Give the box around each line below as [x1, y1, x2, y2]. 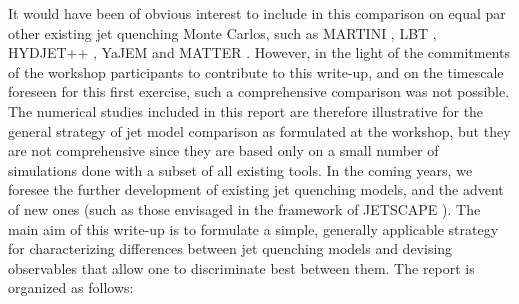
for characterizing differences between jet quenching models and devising [8, 238, 453, 259]
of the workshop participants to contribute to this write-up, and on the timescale [8, 61, 504, 82]
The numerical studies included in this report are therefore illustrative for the [8, 100, 484, 121]
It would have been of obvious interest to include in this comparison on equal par [8, 3, 506, 23]
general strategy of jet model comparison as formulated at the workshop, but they [8, 120, 511, 141]
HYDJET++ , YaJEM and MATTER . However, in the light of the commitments [8, 42, 510, 63]
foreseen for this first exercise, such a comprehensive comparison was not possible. [8, 81, 510, 102]
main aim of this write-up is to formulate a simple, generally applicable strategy [8, 218, 499, 239]
